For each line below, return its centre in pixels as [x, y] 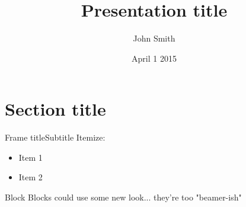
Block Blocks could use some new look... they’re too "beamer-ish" [123, 197]
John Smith [154, 38]
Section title [55, 109]
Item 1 [31, 157]
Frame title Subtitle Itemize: [55, 137]
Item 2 [31, 177]
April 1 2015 [154, 58]
